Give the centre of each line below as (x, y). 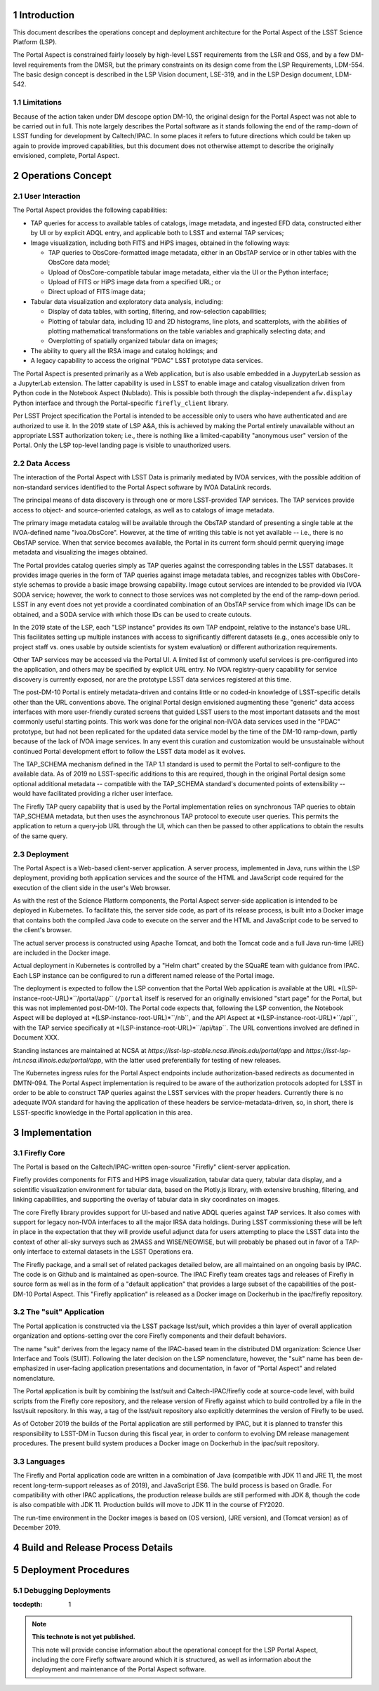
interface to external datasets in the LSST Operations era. (110, 1252)
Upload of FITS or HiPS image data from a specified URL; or (134, 282)
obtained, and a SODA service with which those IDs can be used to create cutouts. (132, 614)
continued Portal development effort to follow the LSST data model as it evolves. (129, 751)
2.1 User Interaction (47, 196)
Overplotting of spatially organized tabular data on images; (133, 341)
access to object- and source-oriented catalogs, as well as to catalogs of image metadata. (144, 510)
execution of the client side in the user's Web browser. (92, 887)
